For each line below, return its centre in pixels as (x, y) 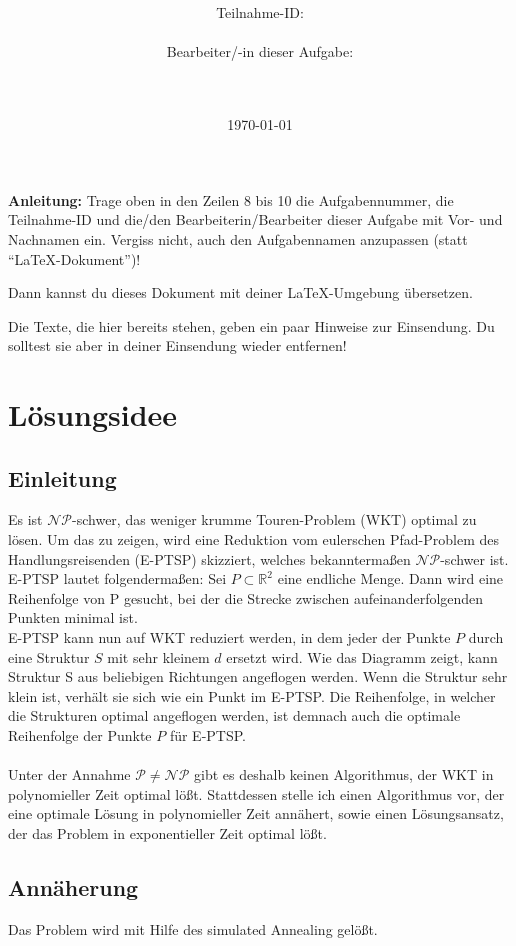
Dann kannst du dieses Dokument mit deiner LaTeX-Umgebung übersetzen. (240, 292)
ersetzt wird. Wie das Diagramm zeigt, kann (362, 656)
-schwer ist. (474, 558)
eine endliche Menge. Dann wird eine (390, 578)
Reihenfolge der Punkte (80, 735)
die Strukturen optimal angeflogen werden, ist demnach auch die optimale (234, 715)
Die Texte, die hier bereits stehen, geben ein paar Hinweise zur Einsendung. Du (251, 325)
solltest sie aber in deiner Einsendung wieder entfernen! (177, 345)
